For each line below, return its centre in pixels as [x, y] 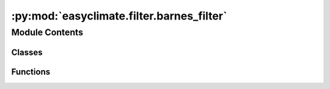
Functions [31, 72]
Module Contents [47, 32]
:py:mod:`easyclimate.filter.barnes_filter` [119, 16]
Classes [27, 52]
